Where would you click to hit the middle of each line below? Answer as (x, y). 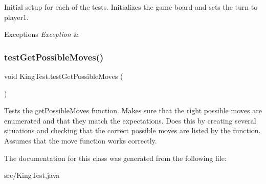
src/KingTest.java (32, 175)
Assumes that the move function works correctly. (81, 140)
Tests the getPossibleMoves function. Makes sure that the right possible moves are (133, 110)
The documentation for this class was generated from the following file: (115, 158)
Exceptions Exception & (42, 34)
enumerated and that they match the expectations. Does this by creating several (130, 120)
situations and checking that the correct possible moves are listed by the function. (132, 130)
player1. (16, 17)
